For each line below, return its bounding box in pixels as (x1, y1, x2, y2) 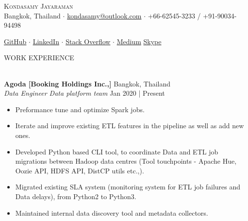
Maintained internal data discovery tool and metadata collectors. (15, 207, 208, 218)
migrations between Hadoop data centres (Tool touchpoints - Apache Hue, (15, 156, 237, 166)
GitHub (4, 36, 27, 46)
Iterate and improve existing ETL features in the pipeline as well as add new (15, 120, 244, 131)
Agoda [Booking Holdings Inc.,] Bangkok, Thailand (4, 78, 171, 88)
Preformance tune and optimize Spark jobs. (15, 104, 145, 114)
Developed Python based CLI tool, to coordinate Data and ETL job (15, 146, 218, 156)
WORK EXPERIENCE (4, 52, 74, 63)
